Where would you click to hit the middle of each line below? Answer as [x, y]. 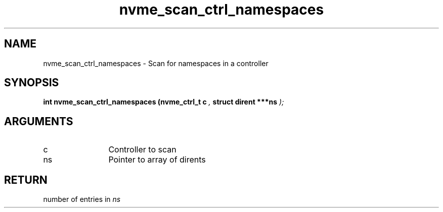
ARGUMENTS [39, 121]
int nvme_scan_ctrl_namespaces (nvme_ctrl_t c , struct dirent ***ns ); [164, 102]
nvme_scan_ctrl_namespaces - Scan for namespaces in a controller [156, 63]
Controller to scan [142, 150]
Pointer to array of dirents [157, 160]
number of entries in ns [82, 199]
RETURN [26, 180]
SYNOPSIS [32, 83]
